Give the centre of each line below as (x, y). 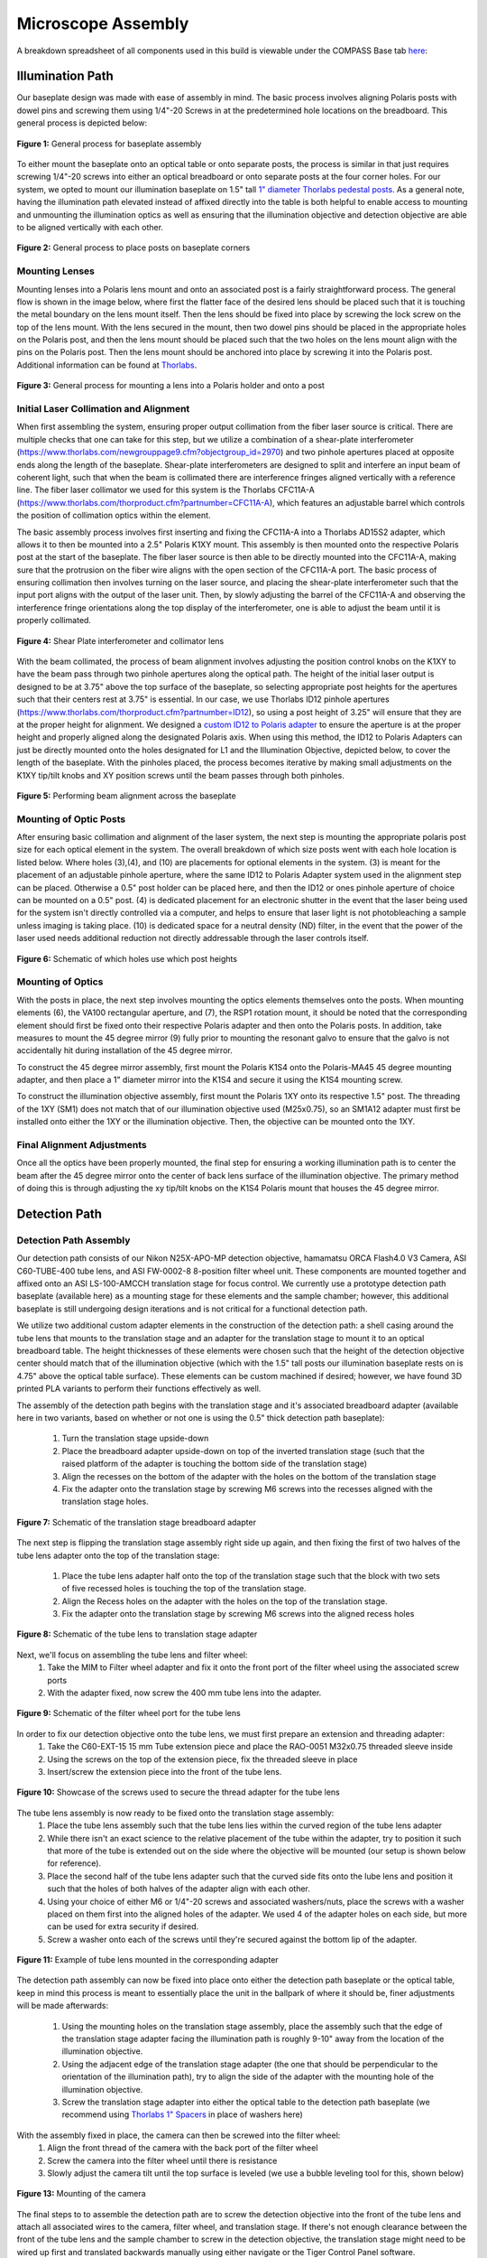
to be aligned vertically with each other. (90, 227)
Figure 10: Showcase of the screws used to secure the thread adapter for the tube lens (178, 1792)
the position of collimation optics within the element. (114, 516)
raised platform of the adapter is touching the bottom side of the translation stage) (215, 1464)
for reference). (74, 1863)
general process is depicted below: (82, 123)
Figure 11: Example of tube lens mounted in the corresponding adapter (147, 1960)
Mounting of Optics (60, 982)
